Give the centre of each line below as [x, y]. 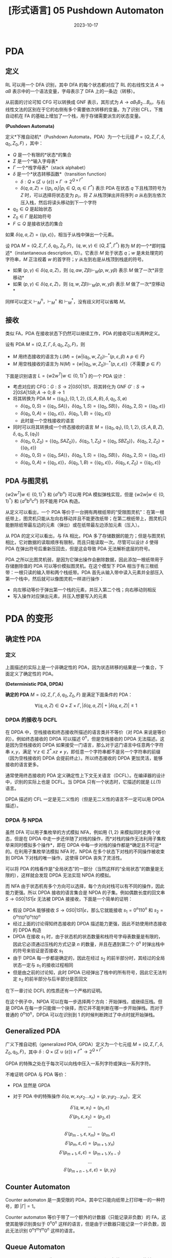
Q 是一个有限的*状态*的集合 [42, 155]
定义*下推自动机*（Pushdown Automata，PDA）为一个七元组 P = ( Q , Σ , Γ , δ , [85, 137]
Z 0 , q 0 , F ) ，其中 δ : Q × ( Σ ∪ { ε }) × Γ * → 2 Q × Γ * [54, 1051]
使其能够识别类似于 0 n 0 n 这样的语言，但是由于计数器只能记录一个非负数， [83, 1223]
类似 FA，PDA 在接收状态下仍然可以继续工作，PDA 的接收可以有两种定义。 [84, 334]
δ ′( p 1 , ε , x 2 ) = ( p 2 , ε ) [90, 1117]
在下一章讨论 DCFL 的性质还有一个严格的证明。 [55, 991]
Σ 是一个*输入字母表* [35, 161]
